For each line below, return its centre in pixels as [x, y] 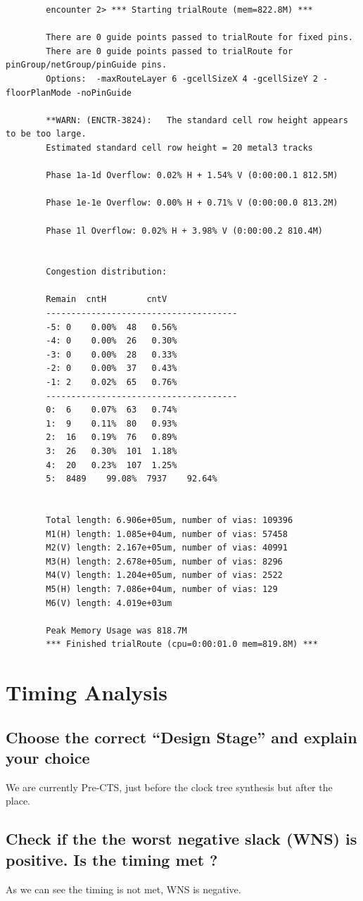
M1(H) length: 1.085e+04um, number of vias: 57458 [167, 534]
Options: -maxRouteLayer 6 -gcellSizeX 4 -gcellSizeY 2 [182, 78]
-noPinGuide [104, 93]
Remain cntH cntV [107, 300]
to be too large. [46, 134]
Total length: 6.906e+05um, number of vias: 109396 [170, 520]
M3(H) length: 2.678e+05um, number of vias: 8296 [164, 561]
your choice [48, 758]
